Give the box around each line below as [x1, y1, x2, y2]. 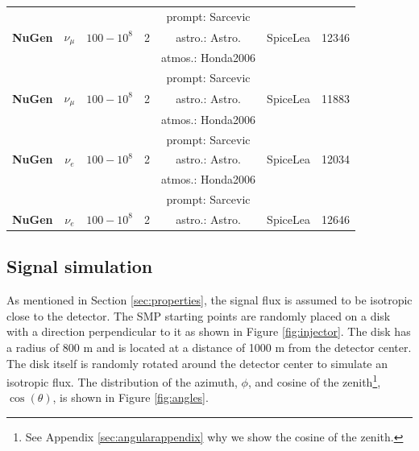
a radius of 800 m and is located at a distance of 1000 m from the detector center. [6, 338, 412, 355]
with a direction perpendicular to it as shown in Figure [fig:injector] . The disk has [6, 323, 411, 340]
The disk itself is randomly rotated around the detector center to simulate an [6, 354, 388, 371]
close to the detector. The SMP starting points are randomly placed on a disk [6, 307, 391, 324]
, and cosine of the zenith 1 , [247, 371, 381, 390]
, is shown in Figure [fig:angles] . [52, 389, 209, 406]
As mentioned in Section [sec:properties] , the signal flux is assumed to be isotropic [6, 292, 413, 308]
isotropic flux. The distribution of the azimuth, [6, 373, 238, 390]
